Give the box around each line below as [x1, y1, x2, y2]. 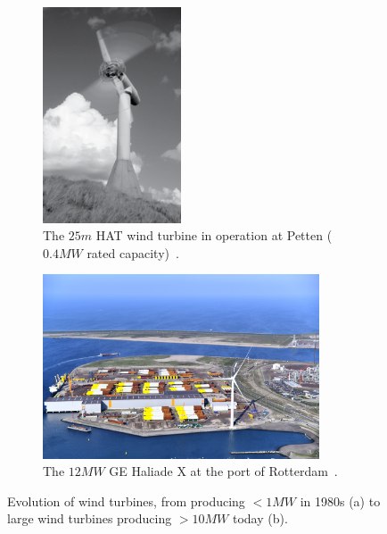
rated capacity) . [86, 243, 179, 262]
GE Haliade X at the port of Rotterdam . [109, 462, 338, 480]
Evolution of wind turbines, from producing [7, 491, 245, 510]
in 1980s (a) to [300, 491, 381, 510]
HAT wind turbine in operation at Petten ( [95, 226, 333, 245]
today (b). [232, 509, 288, 528]
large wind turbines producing [7, 509, 172, 528]
